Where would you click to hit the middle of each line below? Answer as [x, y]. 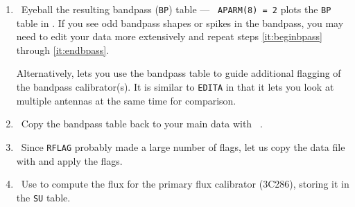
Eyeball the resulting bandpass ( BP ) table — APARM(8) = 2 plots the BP [176, 9]
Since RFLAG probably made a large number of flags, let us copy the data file [183, 146]
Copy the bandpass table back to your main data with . [142, 124]
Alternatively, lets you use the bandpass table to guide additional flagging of [179, 73]
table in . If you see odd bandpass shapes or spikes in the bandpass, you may [180, 22]
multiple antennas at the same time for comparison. [126, 100]
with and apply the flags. [69, 160]
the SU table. [43, 197]
